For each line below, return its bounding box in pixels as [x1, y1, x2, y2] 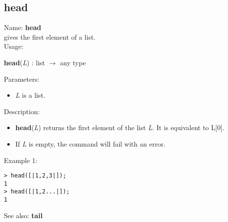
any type [60, 57, 86, 67]
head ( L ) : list [4, 57, 45, 67]
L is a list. [15, 90, 46, 100]
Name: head [4, 22, 42, 32]
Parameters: [4, 74, 40, 84]
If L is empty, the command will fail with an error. [15, 138, 166, 148]
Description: [4, 106, 40, 116]
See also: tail [4, 210, 43, 220]
